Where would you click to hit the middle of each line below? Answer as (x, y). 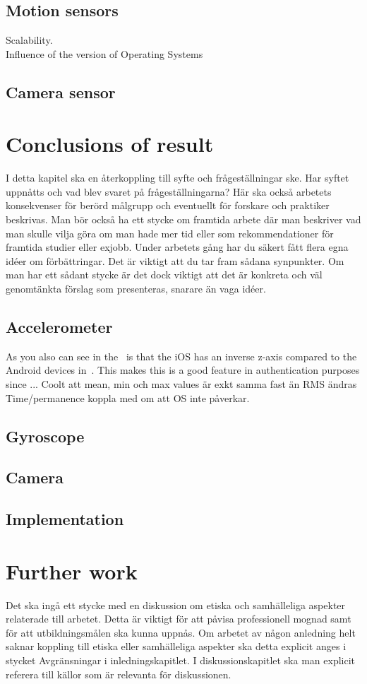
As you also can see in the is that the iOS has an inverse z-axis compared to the (181, 356)
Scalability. (29, 40)
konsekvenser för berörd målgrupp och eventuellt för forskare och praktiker (168, 205)
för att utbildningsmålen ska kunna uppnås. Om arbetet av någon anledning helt (181, 632)
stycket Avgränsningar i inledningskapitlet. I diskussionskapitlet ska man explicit (181, 660)
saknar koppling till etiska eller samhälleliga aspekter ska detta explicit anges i (176, 646)
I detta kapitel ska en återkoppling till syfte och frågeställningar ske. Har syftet (178, 178)
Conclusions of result (110, 144)
